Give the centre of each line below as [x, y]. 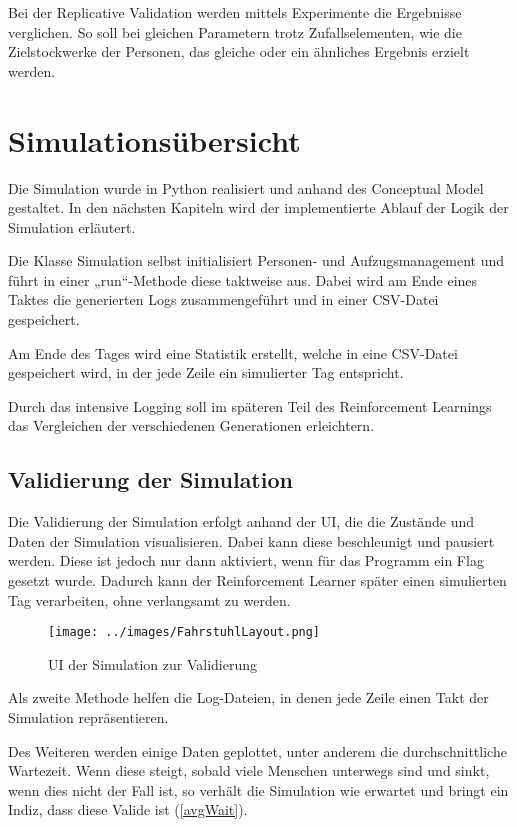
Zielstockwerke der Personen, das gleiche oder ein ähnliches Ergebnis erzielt [239, 51]
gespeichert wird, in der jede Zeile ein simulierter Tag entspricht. [206, 372]
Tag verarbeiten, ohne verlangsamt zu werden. [149, 599]
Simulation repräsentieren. [88, 717]
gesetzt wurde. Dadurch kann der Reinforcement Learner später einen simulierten [257, 580]
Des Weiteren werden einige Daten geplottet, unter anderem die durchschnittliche [257, 750]
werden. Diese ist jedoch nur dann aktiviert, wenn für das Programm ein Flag [246, 560]
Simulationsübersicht [154, 139]
